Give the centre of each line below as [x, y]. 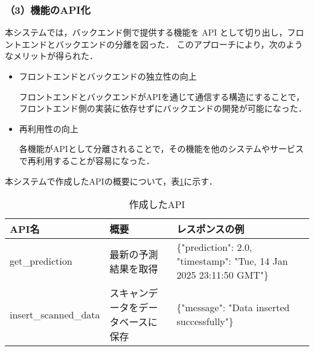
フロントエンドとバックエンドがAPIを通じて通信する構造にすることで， [162, 96]
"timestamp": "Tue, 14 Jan [232, 261]
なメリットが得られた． [51, 56]
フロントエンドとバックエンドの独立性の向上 [108, 76]
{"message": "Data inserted [233, 308]
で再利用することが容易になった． [87, 160]
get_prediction [41, 261]
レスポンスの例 [210, 229]
